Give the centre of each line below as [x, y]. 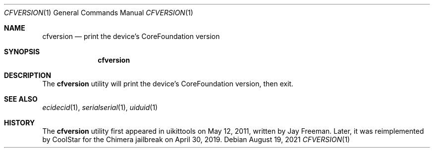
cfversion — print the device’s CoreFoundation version [131, 36]
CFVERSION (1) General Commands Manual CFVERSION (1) [99, 13]
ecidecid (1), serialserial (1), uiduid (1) [100, 107]
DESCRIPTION [28, 75]
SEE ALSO [21, 99]
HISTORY [20, 123]
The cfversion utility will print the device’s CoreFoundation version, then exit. [168, 84]
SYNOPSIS [22, 52]
